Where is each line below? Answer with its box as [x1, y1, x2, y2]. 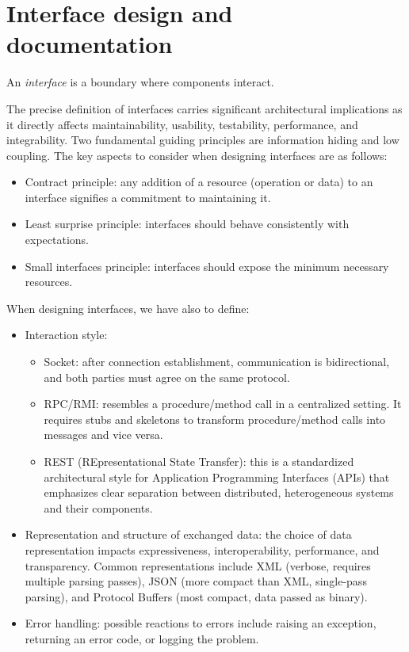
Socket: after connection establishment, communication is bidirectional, [44, 353, 390, 370]
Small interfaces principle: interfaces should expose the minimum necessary [25, 257, 389, 274]
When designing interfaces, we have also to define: [6, 299, 250, 316]
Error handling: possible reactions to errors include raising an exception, [25, 615, 377, 631]
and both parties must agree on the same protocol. [44, 368, 290, 385]
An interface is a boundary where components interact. [6, 74, 274, 90]
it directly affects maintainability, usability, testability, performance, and [6, 116, 358, 132]
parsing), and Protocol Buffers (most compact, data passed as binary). [25, 588, 368, 604]
